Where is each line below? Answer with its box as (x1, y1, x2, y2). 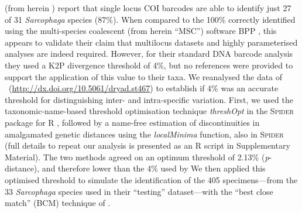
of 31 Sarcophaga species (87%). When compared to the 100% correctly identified (5, 13, 296, 25)
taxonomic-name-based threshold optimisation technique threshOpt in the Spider (5, 105, 294, 117)
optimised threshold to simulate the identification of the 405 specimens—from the (5, 173, 298, 185)
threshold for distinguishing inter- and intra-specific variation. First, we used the (5, 93, 293, 105)
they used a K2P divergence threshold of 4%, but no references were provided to (5, 59, 293, 71)
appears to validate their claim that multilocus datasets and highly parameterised (5, 36, 298, 48)
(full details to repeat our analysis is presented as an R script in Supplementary (5, 139, 290, 152)
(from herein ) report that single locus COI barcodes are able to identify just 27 (5, 2, 291, 13)
